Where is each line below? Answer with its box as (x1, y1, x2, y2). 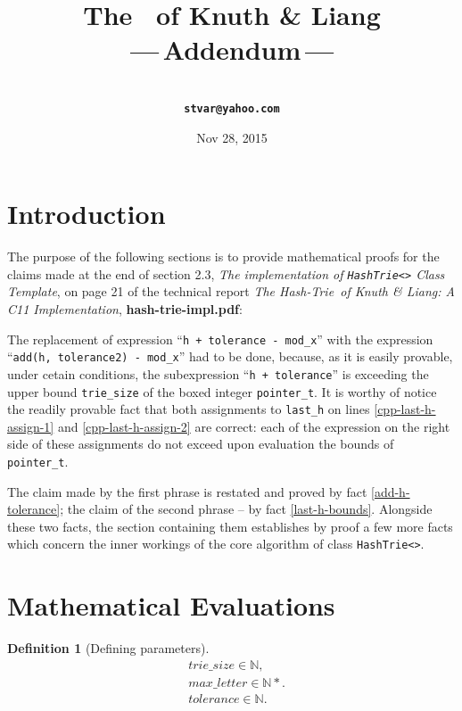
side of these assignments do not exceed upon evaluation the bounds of (7, 434, 394, 453)
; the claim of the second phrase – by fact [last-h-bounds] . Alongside (60, 500, 433, 518)
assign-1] (7, 417, 54, 435)
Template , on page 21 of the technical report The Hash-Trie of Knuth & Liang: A (7, 282, 455, 301)
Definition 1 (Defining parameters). (7, 639, 210, 657)
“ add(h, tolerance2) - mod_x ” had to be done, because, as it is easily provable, (7, 347, 453, 366)
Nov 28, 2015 (196, 128, 268, 146)
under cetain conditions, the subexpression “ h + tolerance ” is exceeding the (7, 364, 429, 383)
